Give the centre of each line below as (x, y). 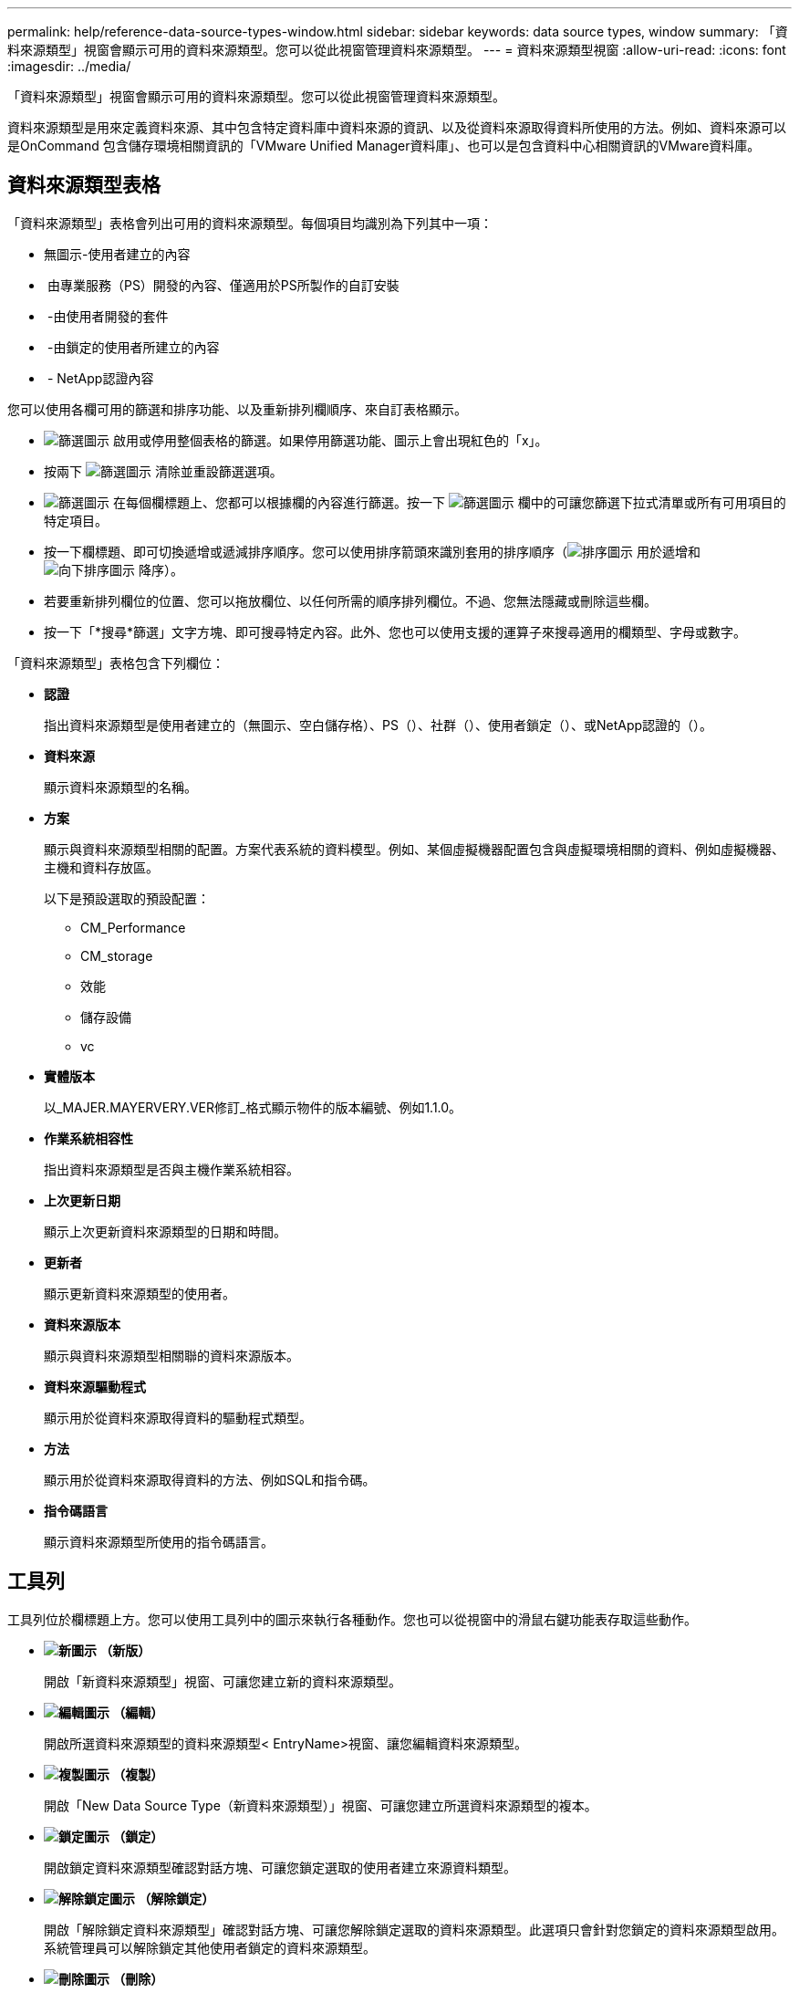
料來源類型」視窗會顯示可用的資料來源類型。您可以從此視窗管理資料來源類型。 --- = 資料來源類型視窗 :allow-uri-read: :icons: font (397, 50)
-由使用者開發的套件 (108, 316)
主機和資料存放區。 (101, 867)
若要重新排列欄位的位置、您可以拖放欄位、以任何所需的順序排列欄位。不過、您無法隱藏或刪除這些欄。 (350, 600)
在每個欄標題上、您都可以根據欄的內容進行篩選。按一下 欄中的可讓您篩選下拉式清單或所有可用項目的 (449, 502)
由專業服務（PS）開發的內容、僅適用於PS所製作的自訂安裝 (223, 285)
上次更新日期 (82, 1200)
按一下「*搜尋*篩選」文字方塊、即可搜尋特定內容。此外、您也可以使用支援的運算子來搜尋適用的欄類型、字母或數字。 (395, 631)
